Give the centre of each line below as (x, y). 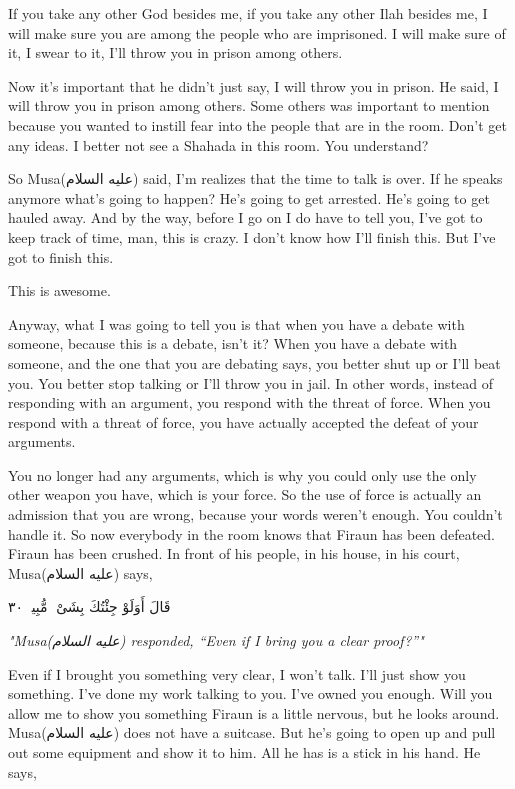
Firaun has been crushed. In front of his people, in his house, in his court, (234, 553)
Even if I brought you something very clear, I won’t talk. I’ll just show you (237, 673)
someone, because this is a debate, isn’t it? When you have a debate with (233, 343)
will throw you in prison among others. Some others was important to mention (249, 105)
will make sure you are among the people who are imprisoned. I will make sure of (257, 32)
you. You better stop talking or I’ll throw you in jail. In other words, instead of (251, 382)
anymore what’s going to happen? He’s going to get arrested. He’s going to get (249, 197)
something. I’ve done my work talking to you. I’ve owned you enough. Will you (250, 693)
